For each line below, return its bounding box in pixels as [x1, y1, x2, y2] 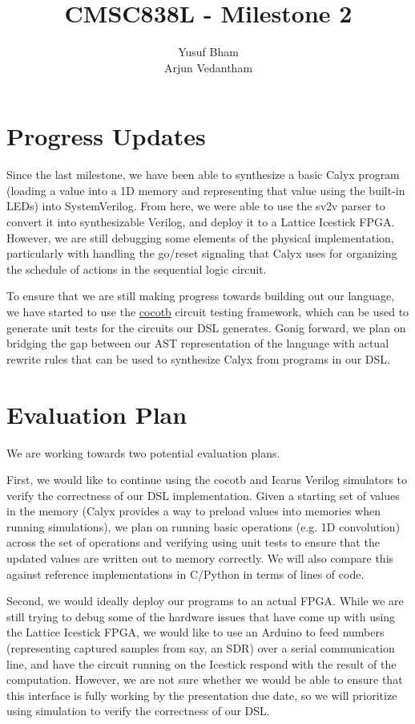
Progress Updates [6, 120, 206, 153]
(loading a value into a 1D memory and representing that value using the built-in [6, 181, 405, 198]
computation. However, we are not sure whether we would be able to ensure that [6, 671, 403, 688]
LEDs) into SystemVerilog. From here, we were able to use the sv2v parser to [6, 197, 385, 214]
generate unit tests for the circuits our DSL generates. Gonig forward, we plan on [6, 319, 406, 336]
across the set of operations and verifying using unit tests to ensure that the [6, 534, 380, 551]
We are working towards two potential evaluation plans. [6, 444, 280, 461]
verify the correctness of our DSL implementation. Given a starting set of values [6, 486, 400, 503]
